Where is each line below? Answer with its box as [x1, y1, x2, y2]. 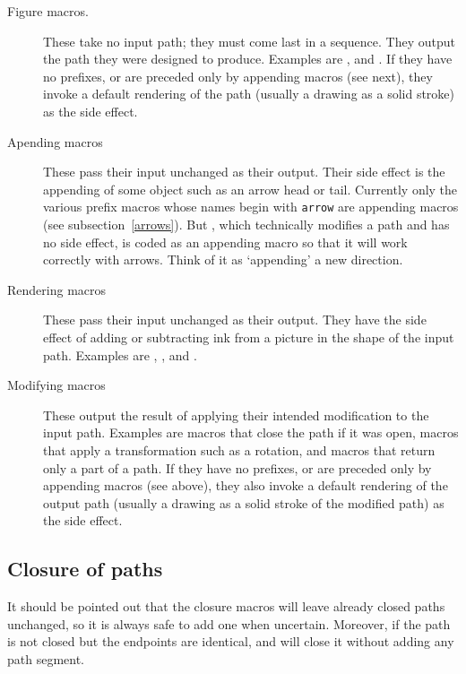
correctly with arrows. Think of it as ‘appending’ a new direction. [43, 250, 403, 269]
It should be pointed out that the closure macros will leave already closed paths [7, 597, 445, 616]
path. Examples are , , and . [43, 345, 197, 364]
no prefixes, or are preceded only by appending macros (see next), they [43, 66, 433, 85]
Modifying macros [7, 376, 106, 394]
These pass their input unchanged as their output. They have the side [43, 310, 427, 329]
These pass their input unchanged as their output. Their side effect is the [43, 162, 445, 181]
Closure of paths [7, 555, 163, 583]
